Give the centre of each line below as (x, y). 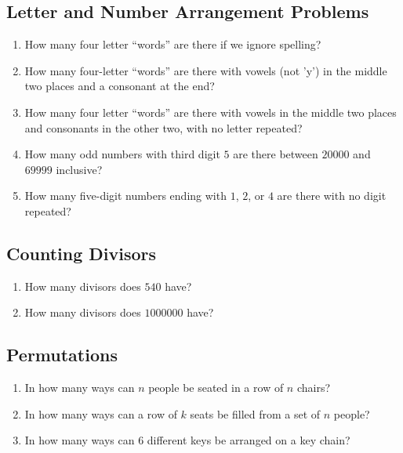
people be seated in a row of (216, 388)
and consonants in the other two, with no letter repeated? (163, 127)
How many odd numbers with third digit (122, 154)
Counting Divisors (82, 253)
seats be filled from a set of (255, 413)
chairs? (314, 388)
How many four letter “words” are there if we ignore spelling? (173, 44)
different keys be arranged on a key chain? (249, 440)
